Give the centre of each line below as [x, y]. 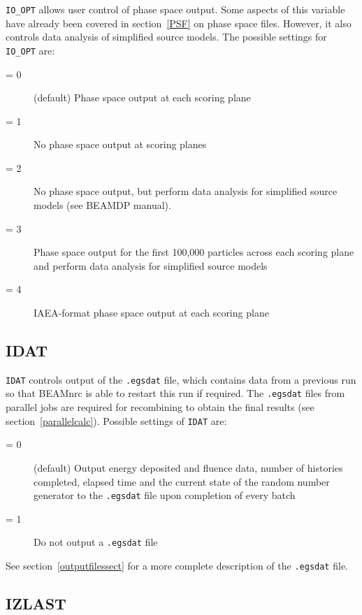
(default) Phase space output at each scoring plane [142, 97]
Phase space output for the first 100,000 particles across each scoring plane [194, 252]
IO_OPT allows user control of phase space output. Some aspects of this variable [175, 9]
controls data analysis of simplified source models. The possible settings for [166, 37]
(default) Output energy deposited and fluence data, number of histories [188, 467]
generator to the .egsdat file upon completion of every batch [165, 495]
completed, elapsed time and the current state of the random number [182, 481]
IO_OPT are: [30, 50]
